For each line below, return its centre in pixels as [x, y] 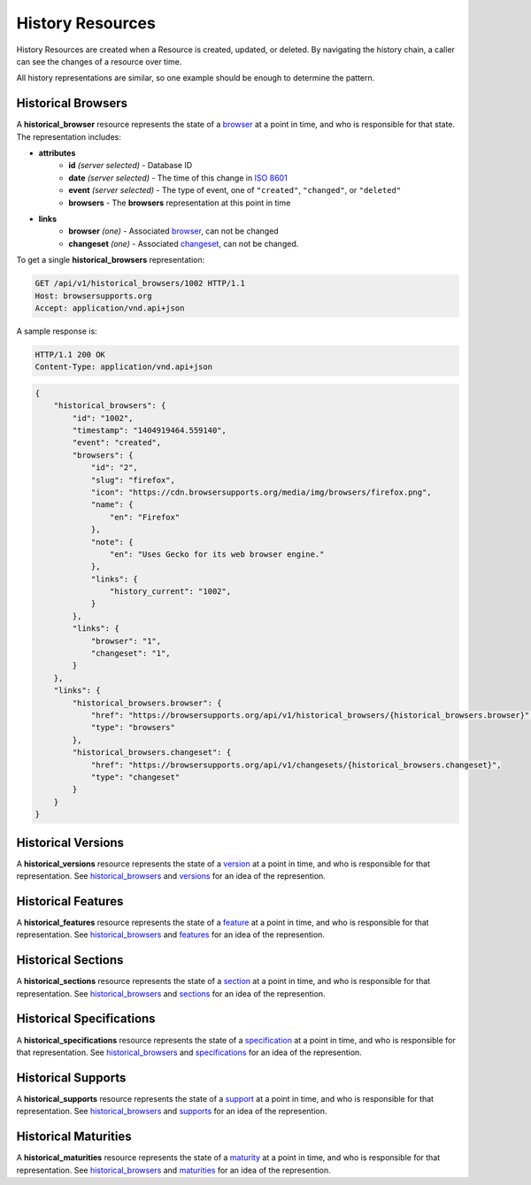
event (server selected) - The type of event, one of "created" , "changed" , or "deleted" [235, 190]
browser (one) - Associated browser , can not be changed [173, 231]
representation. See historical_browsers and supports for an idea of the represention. [172, 1112]
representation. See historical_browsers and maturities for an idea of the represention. [173, 1170]
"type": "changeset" [135, 777]
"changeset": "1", [131, 654]
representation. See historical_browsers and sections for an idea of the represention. [171, 993]
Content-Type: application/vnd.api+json [123, 367]
